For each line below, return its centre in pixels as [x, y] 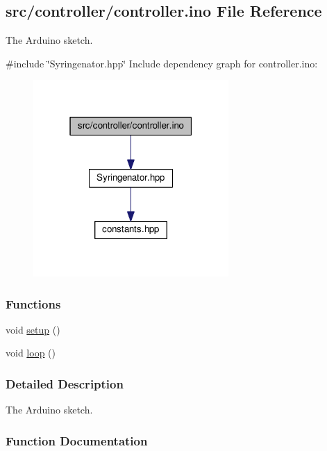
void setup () [33, 329]
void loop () [31, 353]
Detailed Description [65, 383]
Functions [33, 303]
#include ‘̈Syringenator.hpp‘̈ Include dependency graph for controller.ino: [162, 63]
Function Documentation [77, 440]
